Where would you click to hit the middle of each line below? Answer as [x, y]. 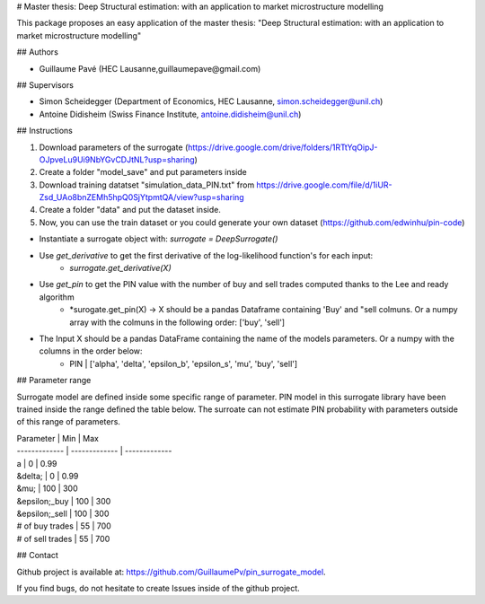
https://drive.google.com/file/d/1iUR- [324, 185]
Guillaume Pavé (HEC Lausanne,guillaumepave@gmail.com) [150, 68]
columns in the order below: [91, 351]
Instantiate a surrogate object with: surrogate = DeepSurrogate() [159, 239]
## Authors [37, 52]
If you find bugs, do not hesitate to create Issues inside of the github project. [158, 589]
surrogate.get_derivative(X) [120, 268]
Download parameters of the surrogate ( [114, 147]
